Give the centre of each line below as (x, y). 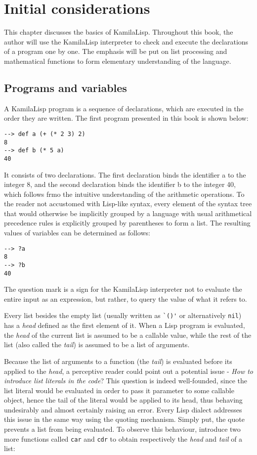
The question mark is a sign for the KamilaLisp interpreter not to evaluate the (123, 289)
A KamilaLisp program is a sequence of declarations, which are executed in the (124, 108)
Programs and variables (65, 87)
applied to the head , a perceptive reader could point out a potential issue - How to (128, 371)
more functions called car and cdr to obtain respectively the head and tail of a (123, 438)
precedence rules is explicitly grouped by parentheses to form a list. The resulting (127, 223)
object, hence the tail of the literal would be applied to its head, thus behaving (123, 400)
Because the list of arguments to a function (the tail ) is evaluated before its (118, 361)
